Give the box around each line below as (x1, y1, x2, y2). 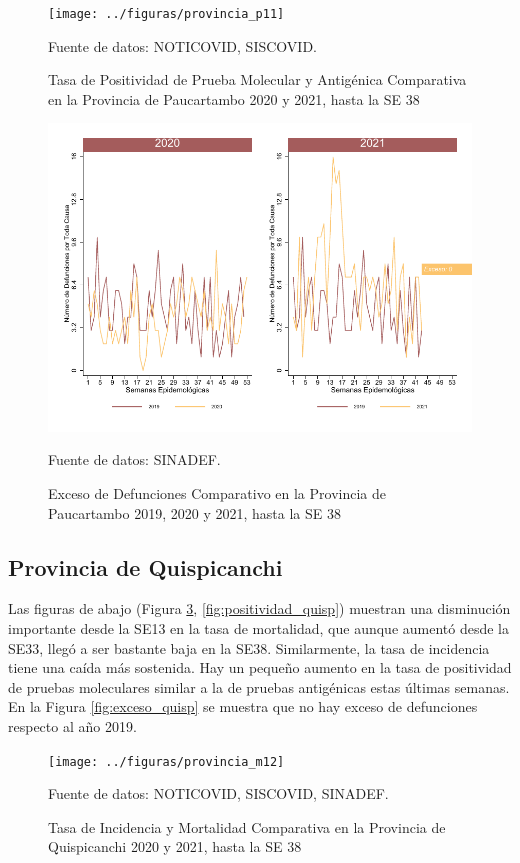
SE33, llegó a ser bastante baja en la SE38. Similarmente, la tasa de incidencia (8, 637, 490, 658)
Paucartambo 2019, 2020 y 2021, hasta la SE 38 (48, 502, 341, 523)
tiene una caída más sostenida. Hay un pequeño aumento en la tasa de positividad (8, 657, 512, 678)
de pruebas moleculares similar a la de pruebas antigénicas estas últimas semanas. (8, 676, 510, 697)
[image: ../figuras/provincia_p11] (48, 7, 285, 21)
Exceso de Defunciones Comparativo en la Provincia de (48, 482, 386, 503)
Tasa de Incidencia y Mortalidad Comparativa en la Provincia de (48, 816, 446, 837)
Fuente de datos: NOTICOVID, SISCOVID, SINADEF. (48, 783, 389, 804)
